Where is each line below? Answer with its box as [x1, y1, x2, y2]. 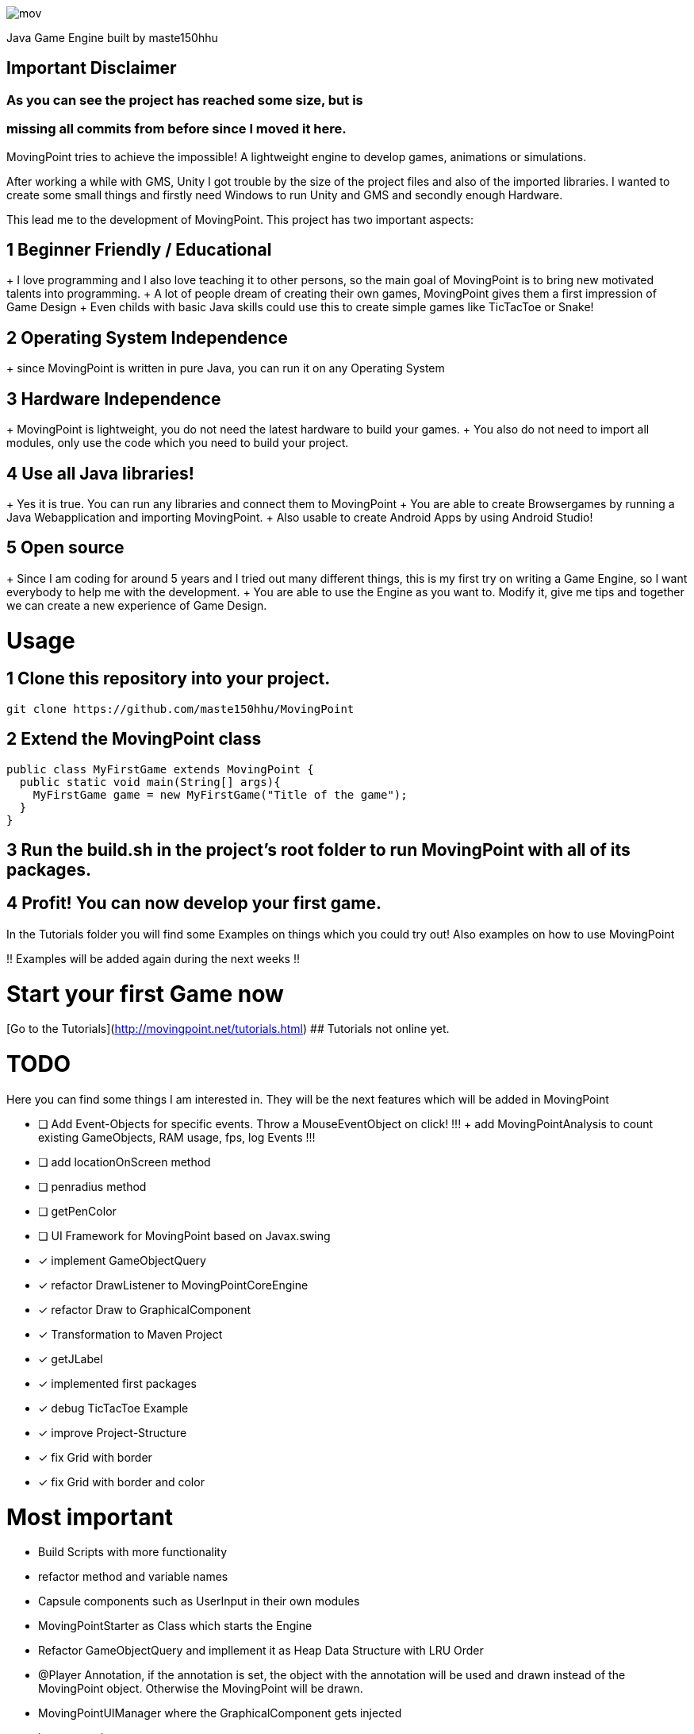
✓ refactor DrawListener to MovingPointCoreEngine [38, 1277, 309, 1292]
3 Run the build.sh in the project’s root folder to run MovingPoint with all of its [6, 840, 631, 860]
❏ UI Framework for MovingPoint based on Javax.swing [38, 1228, 331, 1243]
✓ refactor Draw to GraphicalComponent [38, 1302, 251, 1316]
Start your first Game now [6, 980, 284, 1008]
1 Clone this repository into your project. [6, 669, 331, 689]
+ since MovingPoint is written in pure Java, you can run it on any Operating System [6, 361, 445, 376]
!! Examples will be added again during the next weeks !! [6, 951, 300, 965]
